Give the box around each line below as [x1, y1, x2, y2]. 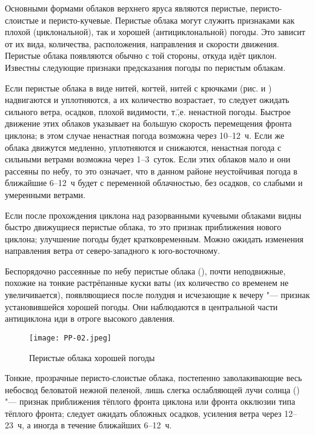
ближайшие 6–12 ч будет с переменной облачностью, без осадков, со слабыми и [5, 176, 303, 189]
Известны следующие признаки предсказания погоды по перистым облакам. [5, 61, 286, 73]
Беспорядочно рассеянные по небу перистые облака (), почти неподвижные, [5, 264, 286, 277]
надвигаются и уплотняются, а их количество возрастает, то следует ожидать [5, 93, 290, 106]
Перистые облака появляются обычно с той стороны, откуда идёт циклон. [5, 49, 277, 62]
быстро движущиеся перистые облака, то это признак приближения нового [5, 221, 282, 233]
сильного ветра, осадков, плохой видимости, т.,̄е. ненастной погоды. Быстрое [5, 105, 291, 118]
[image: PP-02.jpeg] [29, 333, 112, 342]
